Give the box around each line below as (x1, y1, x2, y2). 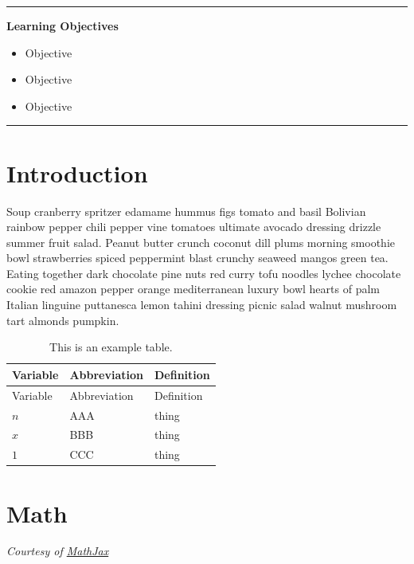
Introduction (6, 156, 148, 189)
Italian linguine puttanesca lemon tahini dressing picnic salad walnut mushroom (6, 296, 397, 313)
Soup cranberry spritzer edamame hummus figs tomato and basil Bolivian (6, 202, 366, 219)
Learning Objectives (6, 18, 119, 33)
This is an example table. (49, 339, 173, 355)
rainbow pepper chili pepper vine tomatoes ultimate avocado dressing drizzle (6, 218, 381, 235)
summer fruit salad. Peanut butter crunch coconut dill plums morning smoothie (6, 233, 396, 250)
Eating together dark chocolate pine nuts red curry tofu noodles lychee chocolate (6, 264, 401, 281)
